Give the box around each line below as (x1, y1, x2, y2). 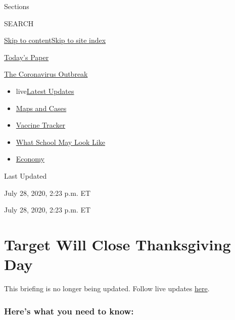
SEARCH (4, 18, 34, 28)
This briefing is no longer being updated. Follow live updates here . (4, 283, 210, 294)
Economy (16, 153, 44, 164)
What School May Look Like (16, 136, 105, 147)
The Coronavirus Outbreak (4, 69, 88, 79)
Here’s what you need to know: (4, 304, 134, 317)
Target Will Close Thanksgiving (4, 234, 231, 254)
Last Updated (4, 170, 47, 181)
